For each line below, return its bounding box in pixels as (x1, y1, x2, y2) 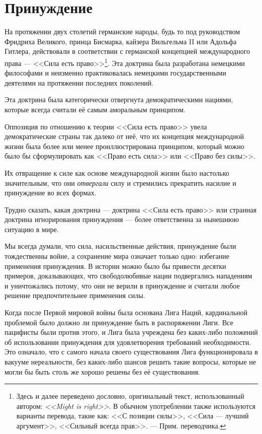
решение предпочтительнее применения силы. (5, 290, 145, 301)
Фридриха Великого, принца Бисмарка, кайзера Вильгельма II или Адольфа (5, 36, 237, 46)
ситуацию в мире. (5, 224, 59, 234)
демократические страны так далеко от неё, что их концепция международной (5, 131, 244, 141)
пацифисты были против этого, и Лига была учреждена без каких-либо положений (5, 327, 258, 337)
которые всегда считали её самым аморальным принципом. (5, 104, 186, 114)
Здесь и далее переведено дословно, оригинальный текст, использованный (16, 391, 244, 401)
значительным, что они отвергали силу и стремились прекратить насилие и (5, 177, 236, 188)
